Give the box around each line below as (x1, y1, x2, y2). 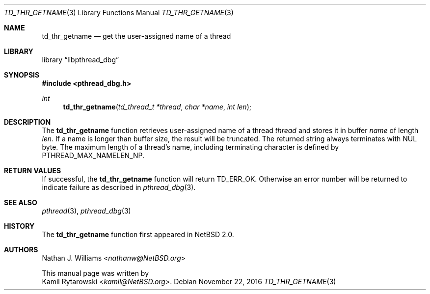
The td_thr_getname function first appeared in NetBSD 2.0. (42, 230, 234, 239)
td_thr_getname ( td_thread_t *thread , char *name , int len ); (63, 103, 251, 111)
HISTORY (4, 222, 35, 230)
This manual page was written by (42, 269, 149, 277)
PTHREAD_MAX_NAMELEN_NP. (42, 151, 145, 160)
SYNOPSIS (4, 71, 40, 79)
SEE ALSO (4, 198, 37, 207)
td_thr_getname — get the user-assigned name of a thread (42, 32, 231, 40)
